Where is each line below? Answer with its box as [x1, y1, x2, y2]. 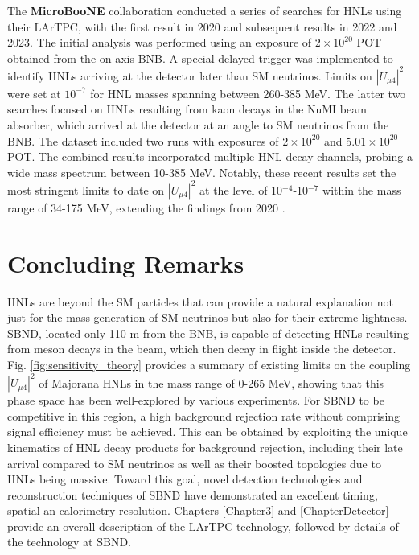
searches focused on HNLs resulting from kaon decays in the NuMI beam [7, 101, 367, 117]
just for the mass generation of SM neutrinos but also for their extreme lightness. [7, 309, 408, 326]
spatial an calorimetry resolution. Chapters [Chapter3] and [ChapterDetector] [7, 502, 389, 519]
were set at [7, 84, 61, 101]
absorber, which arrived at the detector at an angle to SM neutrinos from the [7, 117, 389, 134]
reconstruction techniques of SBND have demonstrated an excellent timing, [7, 486, 378, 503]
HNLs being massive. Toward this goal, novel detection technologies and [7, 471, 363, 487]
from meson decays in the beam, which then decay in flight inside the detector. [7, 340, 396, 357]
